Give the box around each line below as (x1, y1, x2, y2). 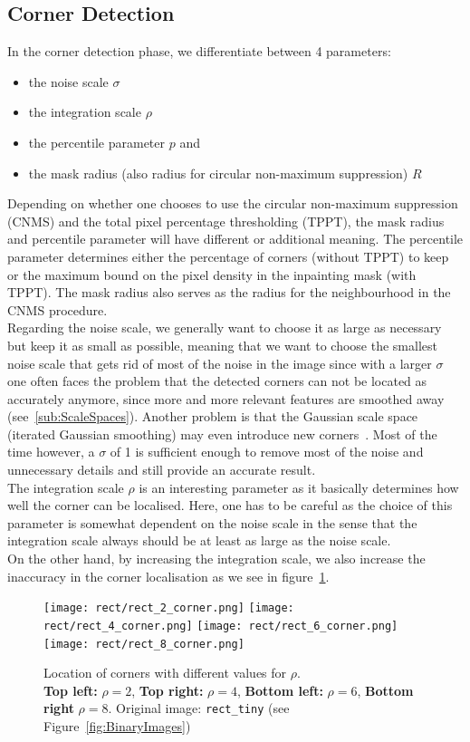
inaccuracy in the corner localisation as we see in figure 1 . (7, 566, 330, 585)
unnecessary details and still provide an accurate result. (7, 460, 316, 479)
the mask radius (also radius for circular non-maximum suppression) (28, 163, 408, 182)
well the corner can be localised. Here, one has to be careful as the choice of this (7, 496, 453, 515)
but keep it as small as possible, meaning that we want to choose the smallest (7, 335, 437, 354)
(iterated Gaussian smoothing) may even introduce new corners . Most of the (7, 424, 437, 443)
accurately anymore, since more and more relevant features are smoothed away (7, 389, 445, 408)
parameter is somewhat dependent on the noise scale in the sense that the (7, 513, 417, 532)
